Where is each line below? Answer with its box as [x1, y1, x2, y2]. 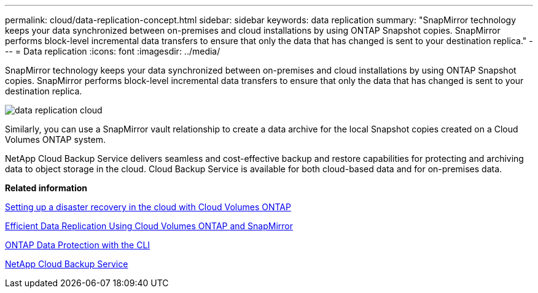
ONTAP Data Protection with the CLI [5, 240, 150, 250]
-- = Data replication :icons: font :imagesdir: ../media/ [5, 46, 220, 56]
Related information [5, 183, 88, 193]
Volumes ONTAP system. [5, 134, 106, 145]
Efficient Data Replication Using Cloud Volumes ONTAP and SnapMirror [5, 221, 294, 231]
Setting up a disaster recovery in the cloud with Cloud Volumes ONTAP [5, 202, 291, 212]
